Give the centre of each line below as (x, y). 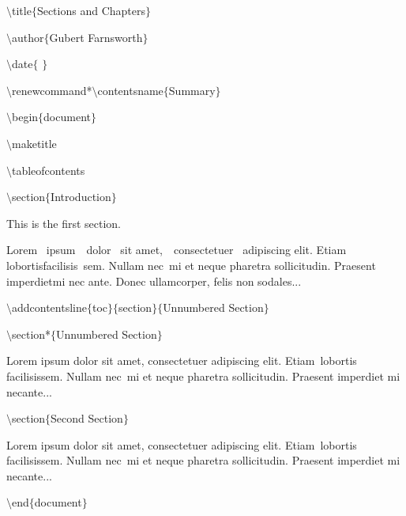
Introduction (81, 197)
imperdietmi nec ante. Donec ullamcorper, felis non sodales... (154, 281)
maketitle (34, 143)
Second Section (87, 418)
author (28, 37)
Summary (192, 90)
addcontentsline (49, 307)
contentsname (130, 90)
